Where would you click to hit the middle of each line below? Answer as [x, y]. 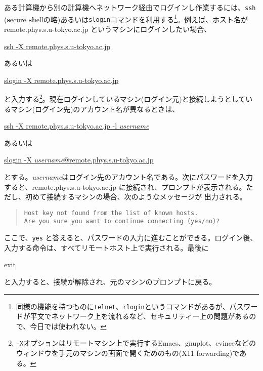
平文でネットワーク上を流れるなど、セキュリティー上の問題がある [140, 316]
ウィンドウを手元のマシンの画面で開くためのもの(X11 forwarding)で [128, 353]
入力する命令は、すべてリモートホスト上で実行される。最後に [106, 247]
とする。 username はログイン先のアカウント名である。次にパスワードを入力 [128, 176]
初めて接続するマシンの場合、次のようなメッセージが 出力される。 [136, 197]
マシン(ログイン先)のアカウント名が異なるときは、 [95, 109]
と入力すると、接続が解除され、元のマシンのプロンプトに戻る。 [110, 281]
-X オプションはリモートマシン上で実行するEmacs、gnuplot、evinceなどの [136, 343]
